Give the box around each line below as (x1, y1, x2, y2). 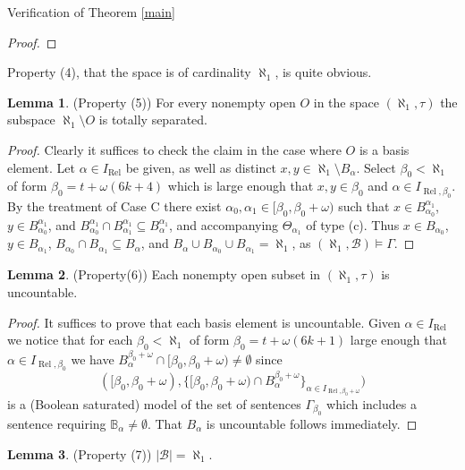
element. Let (7, 158, 76, 176)
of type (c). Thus (306, 215, 400, 234)
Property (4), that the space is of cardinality (7, 63, 251, 81)
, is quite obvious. (275, 63, 372, 81)
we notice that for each (7, 330, 133, 349)
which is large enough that (167, 176, 314, 195)
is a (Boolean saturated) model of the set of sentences (7, 394, 301, 413)
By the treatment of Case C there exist (7, 196, 222, 215)
